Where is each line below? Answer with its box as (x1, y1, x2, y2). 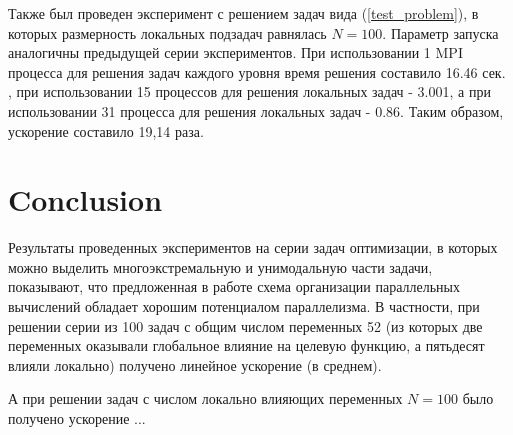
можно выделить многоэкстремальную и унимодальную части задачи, (8, 256, 433, 277)
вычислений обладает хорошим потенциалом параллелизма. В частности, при (8, 296, 480, 317)
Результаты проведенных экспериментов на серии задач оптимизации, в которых (8, 237, 498, 258)
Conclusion (8, 179, 163, 220)
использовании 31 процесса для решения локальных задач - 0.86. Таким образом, (8, 100, 504, 121)
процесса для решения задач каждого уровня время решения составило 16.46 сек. (8, 61, 506, 82)
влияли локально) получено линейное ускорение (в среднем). (8, 354, 382, 375)
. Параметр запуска (382, 22, 499, 43)
